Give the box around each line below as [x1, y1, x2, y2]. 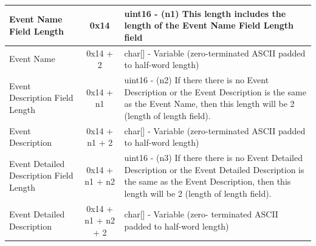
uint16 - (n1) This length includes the [124, 7, 286, 19]
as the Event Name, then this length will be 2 [124, 97, 295, 110]
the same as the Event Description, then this [124, 175, 291, 188]
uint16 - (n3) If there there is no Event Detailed [124, 151, 303, 164]
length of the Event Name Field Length [124, 19, 294, 32]
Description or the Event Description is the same [124, 85, 306, 98]
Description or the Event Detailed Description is [124, 163, 304, 176]
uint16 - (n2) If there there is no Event [124, 73, 269, 86]
